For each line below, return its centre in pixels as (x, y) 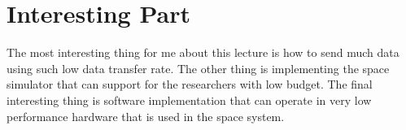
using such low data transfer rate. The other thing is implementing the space (198, 68)
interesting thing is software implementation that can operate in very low (189, 100)
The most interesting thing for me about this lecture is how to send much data (203, 52)
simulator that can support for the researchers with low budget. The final (190, 84)
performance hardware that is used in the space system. (146, 116)
